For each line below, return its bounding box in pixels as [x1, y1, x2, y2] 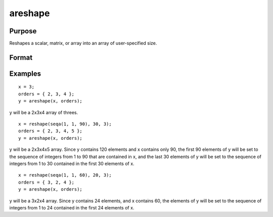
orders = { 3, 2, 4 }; [18, 179, 75, 185]
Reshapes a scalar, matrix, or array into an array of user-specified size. [9, 40, 157, 46]
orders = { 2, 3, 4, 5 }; [18, 128, 83, 134]
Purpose [9, 27, 37, 35]
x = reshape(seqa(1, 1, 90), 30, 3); [18, 121, 112, 127]
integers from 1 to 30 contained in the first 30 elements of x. [9, 160, 134, 167]
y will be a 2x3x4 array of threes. [9, 109, 78, 116]
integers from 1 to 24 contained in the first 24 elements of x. [9, 204, 134, 210]
